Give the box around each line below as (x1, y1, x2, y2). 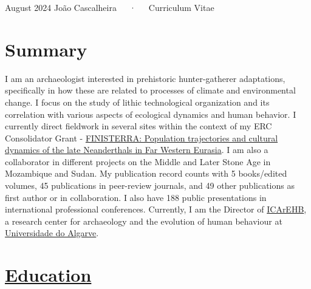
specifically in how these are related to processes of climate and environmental (5, 84, 296, 97)
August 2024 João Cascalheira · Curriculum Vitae (5, 1, 214, 13)
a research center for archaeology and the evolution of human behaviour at (5, 214, 282, 227)
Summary (5, 36, 87, 61)
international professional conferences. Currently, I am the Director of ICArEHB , (5, 203, 307, 216)
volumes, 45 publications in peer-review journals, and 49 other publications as (5, 179, 295, 192)
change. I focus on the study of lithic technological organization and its (5, 95, 270, 108)
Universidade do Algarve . (5, 226, 99, 239)
